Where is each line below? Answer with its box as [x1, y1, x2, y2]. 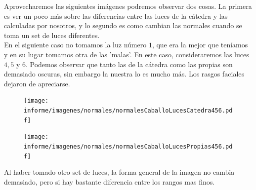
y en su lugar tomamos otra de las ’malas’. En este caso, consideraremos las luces [4, 49, 249, 59]
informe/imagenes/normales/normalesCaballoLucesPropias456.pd [24, 143, 233, 150]
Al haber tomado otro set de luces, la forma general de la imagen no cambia [4, 167, 235, 177]
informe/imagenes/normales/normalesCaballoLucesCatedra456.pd [24, 107, 233, 114]
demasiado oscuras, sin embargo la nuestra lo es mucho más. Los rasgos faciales [4, 69, 245, 79]
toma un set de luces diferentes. [4, 30, 100, 40]
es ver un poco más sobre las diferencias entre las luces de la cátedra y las [4, 10, 228, 21]
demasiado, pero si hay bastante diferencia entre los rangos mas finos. [4, 176, 215, 187]
